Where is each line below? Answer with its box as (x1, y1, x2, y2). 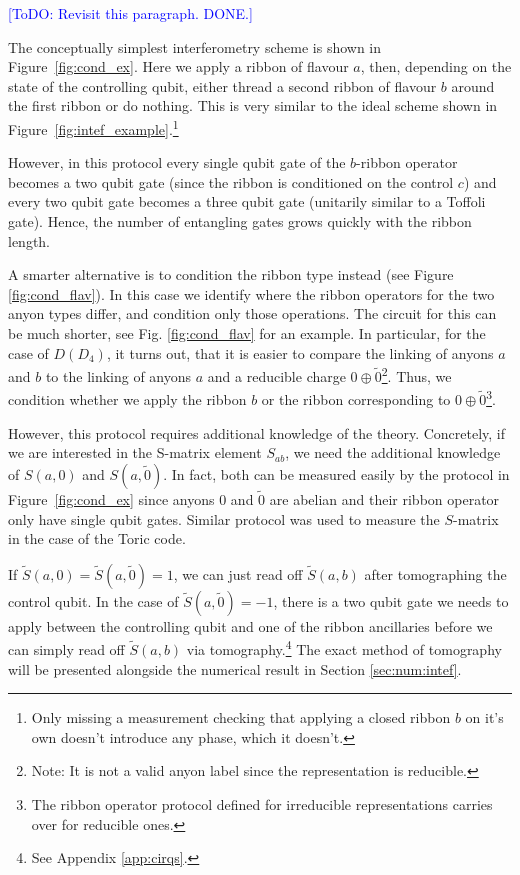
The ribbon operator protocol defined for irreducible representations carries (31, 794, 493, 815)
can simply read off (8, 639, 125, 660)
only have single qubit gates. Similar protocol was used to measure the (8, 508, 440, 529)
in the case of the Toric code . (8, 528, 186, 549)
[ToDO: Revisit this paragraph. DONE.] (8, 3, 253, 23)
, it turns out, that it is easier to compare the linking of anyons (106, 342, 494, 363)
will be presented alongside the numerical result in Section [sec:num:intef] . (8, 658, 462, 679)
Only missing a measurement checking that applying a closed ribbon (31, 707, 451, 728)
